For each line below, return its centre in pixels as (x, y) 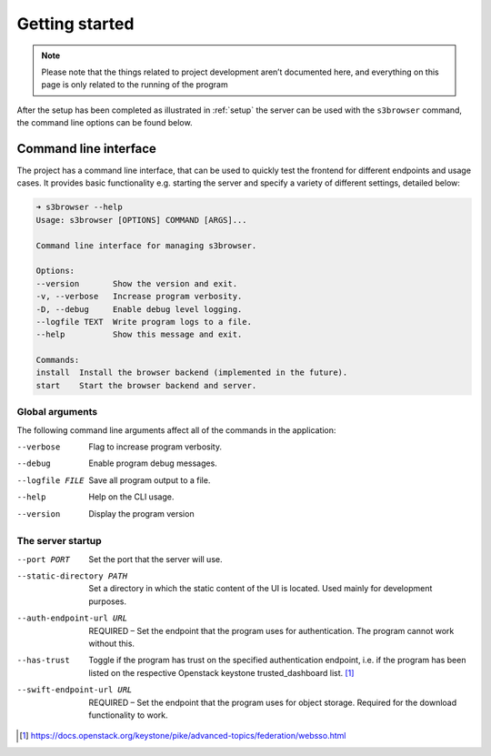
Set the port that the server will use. (155, 559)
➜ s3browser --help (79, 207)
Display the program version (141, 513)
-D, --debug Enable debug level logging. (139, 309)
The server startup (59, 541)
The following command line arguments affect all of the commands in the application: (176, 430)
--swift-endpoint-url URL (75, 690)
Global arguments (57, 412)
